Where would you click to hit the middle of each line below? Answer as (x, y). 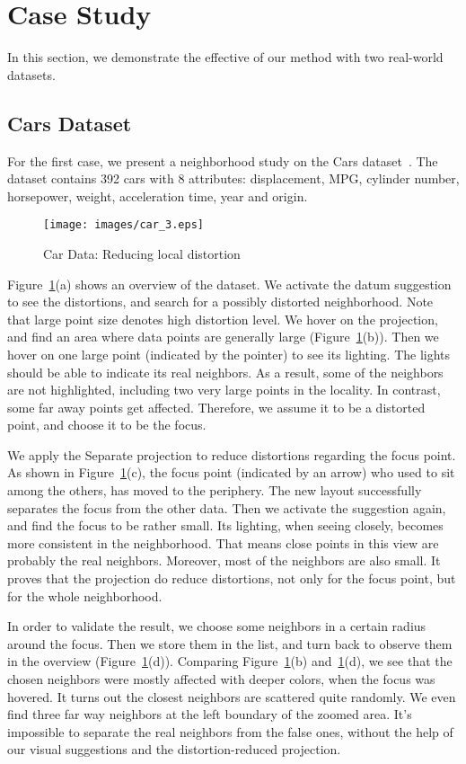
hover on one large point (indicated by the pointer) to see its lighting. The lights (229, 354)
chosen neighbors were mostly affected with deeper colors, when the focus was (221, 679)
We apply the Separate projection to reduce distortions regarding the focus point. (232, 454)
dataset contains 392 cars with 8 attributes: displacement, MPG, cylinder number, (233, 178)
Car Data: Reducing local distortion (142, 253)
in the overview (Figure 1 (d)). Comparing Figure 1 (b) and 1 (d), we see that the (230, 661)
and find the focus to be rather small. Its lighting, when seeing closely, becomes (225, 525)
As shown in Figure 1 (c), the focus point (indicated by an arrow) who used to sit (231, 472)
